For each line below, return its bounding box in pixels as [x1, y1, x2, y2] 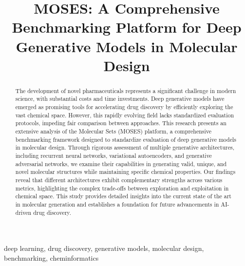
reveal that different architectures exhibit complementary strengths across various [15, 175, 223, 184]
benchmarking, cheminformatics [4, 252, 99, 263]
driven [15, 208, 32, 216]
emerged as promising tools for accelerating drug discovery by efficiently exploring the [15, 103, 233, 111]
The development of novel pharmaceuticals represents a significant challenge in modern [15, 86, 236, 95]
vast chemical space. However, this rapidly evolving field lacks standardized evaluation [15, 111, 234, 119]
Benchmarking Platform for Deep [12, 17, 242, 37]
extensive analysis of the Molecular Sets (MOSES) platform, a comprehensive [15, 127, 212, 135]
